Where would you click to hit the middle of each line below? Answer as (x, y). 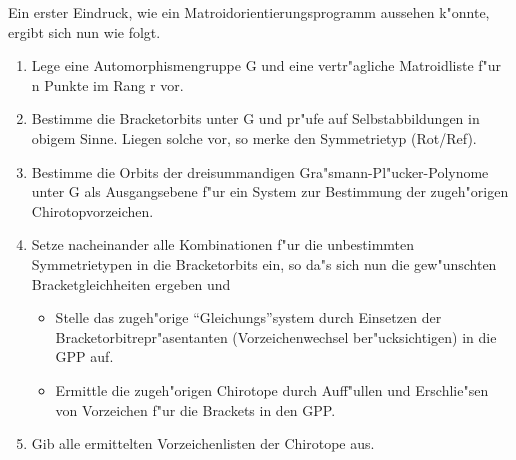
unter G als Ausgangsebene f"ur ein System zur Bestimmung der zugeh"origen (270, 191)
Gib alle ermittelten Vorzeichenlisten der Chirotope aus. (203, 443)
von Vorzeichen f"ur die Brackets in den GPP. (195, 409)
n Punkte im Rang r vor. (107, 84)
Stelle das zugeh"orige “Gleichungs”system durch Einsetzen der (248, 317)
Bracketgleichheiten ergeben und (131, 283)
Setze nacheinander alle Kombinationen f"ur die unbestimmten (223, 244)
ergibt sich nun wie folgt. (84, 31)
